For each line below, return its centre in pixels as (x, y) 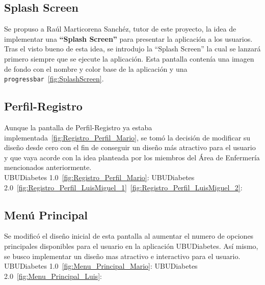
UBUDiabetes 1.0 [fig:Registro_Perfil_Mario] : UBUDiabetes (99, 177)
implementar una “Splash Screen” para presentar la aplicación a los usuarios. (128, 38)
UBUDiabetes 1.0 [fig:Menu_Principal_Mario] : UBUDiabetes (101, 266)
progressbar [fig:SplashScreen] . (54, 79)
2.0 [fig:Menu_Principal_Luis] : (53, 276)
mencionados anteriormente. (48, 167)
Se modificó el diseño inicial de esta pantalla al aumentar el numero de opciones (129, 236)
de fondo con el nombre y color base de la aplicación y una (96, 68)
